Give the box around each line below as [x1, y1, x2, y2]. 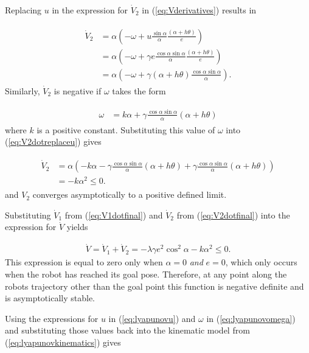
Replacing [5, 4, 42, 16]
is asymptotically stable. [5, 292, 95, 304]
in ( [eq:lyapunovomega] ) [206, 312, 296, 324]
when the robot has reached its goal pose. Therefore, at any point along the [5, 267, 287, 280]
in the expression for [52, 4, 128, 16]
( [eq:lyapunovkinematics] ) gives [5, 335, 121, 348]
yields [66, 220, 88, 233]
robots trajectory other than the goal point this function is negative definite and [5, 279, 304, 292]
